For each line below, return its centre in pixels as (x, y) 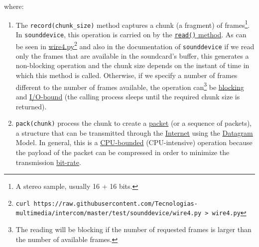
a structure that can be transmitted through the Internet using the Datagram (134, 132)
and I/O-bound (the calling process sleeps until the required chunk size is (128, 96)
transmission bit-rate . (48, 162)
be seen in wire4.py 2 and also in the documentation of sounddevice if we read (135, 45)
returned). (31, 106)
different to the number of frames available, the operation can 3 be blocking (130, 86)
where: (14, 6)
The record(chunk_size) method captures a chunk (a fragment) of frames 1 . (133, 24)
